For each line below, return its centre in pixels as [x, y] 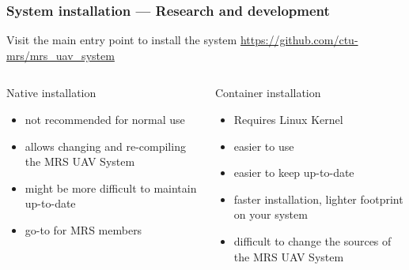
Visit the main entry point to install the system [122, 40]
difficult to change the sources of [312, 240]
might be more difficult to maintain [111, 187]
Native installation [51, 93]
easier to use [264, 146]
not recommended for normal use [105, 119]
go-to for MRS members [83, 229]
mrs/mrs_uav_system [61, 55]
